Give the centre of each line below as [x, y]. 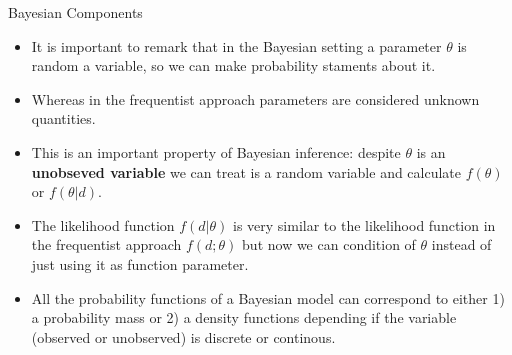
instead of [461, 244]
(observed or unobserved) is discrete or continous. [183, 336]
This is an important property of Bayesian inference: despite [216, 151]
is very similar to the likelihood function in [364, 224]
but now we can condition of [329, 244]
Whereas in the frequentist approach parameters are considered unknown [255, 98]
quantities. [63, 118]
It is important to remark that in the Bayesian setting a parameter [236, 45]
